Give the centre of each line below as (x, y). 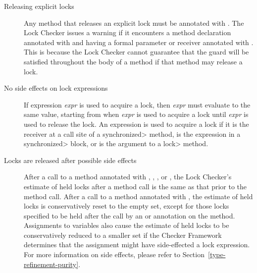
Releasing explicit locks (39, 6)
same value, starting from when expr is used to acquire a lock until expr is (136, 114)
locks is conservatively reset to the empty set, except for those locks (127, 206)
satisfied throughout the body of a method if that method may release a (133, 61)
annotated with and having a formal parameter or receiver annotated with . (139, 42)
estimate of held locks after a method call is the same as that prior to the (135, 186)
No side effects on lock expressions (56, 88)
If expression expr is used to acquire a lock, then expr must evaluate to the (137, 104)
